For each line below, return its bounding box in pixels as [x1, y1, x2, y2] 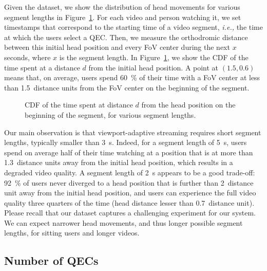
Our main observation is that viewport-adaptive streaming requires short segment [4, 127, 261, 137]
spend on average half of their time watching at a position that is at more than [4, 147, 253, 157]
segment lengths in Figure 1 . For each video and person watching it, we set [4, 11, 241, 22]
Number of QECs [4, 252, 99, 268]
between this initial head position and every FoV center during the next [4, 42, 230, 52]
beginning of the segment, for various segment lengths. [25, 109, 196, 120]
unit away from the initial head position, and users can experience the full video [4, 187, 256, 198]
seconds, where [4, 51, 51, 62]
